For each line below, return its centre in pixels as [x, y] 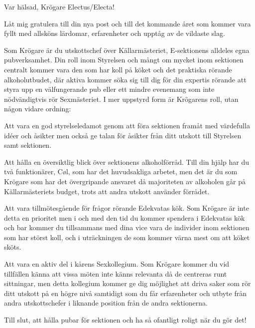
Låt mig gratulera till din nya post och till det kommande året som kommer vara [127, 23]
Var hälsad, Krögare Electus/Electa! [59, 6]
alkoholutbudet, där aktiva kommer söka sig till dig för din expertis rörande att [125, 79]
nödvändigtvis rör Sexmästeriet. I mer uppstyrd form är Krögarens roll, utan [121, 99]
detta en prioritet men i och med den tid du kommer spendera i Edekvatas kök [125, 217]
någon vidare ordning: [38, 109]
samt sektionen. [28, 145]
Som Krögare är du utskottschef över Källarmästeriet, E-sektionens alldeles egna [127, 50]
